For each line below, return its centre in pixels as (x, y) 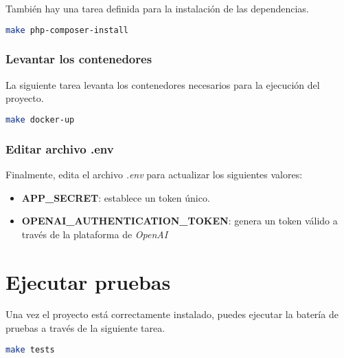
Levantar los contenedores (79, 59)
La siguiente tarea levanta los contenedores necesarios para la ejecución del (163, 84)
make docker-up (40, 119)
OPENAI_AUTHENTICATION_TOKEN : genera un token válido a (180, 221)
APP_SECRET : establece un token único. (116, 197)
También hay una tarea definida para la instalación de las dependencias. (157, 8)
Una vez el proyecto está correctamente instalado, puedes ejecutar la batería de (172, 314)
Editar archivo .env (60, 148)
